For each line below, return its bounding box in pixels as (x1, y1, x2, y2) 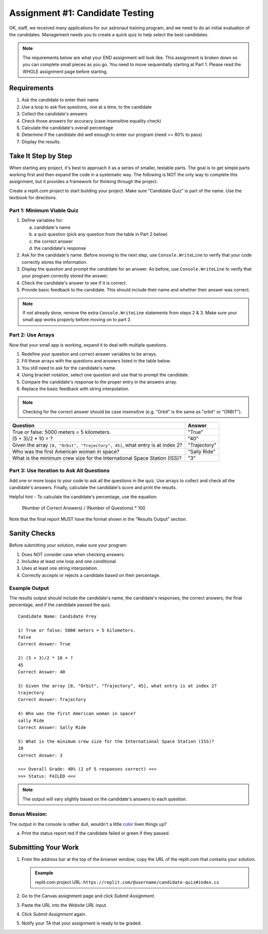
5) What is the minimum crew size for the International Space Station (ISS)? (18, 738, 214, 744)
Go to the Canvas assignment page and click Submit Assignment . (21, 893, 156, 899)
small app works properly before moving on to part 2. (22, 317, 132, 323)
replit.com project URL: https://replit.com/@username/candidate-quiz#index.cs (35, 879, 219, 885)
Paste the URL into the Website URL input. (21, 902, 108, 908)
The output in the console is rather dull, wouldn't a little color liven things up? (9, 821, 167, 827)
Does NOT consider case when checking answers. (21, 551, 125, 557)
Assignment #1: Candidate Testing (9, 7, 154, 18)
